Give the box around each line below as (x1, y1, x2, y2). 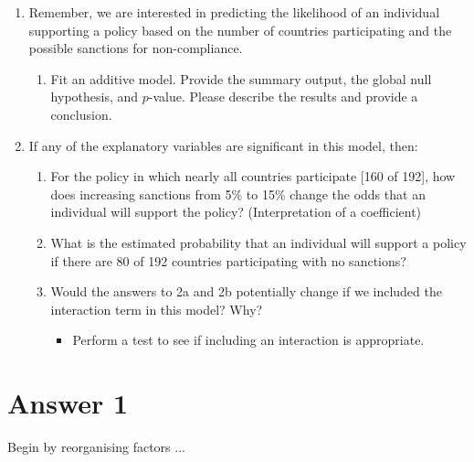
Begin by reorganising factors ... (7, 437, 185, 457)
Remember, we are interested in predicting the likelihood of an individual (28, 3, 440, 21)
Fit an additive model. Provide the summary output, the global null (50, 69, 432, 88)
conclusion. (50, 104, 112, 124)
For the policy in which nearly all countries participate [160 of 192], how (50, 167, 456, 186)
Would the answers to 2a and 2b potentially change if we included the (50, 282, 442, 301)
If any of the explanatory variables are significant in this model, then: (28, 135, 418, 155)
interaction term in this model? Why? (50, 299, 263, 318)
